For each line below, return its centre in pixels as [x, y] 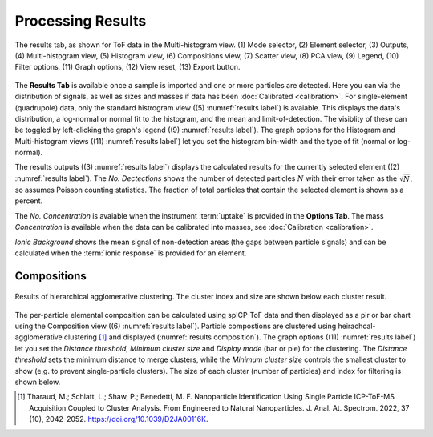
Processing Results [81, 21]
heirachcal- [357, 326]
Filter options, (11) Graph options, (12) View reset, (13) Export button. [127, 67]
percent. [29, 201]
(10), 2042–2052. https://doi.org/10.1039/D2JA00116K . [119, 419]
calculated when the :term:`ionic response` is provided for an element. [131, 253]
